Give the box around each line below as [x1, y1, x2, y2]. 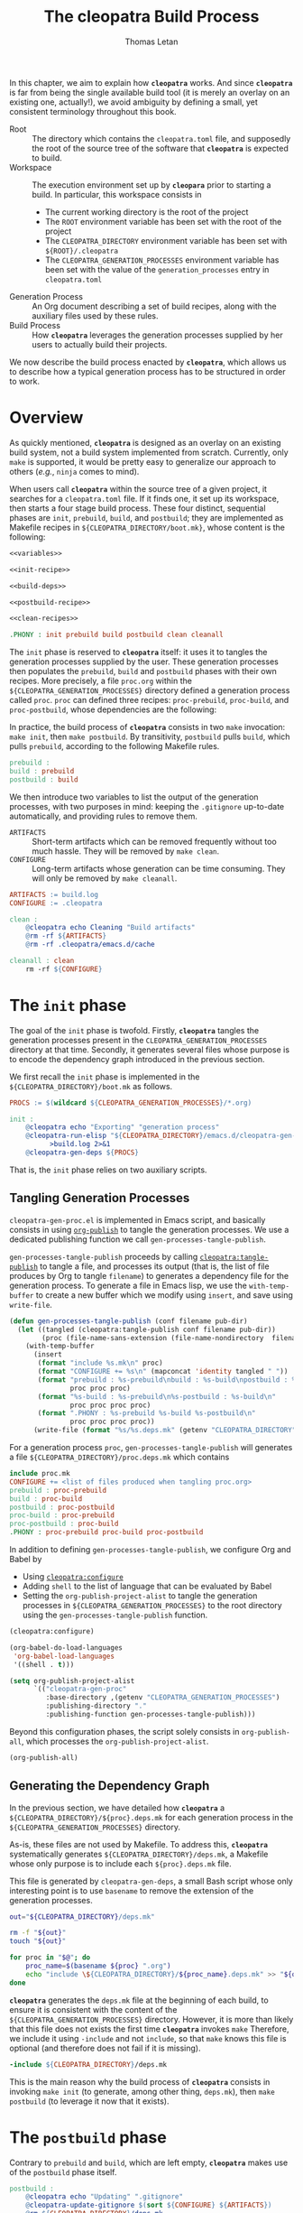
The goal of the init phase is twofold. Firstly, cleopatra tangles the [9, 1024, 260, 1035]
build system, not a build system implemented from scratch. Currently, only [9, 447, 289, 458]
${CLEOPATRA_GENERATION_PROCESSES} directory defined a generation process [9, 685, 290, 696]
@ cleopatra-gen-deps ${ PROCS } [25, 1148, 140, 1157]
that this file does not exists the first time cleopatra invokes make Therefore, [9, 2023, 289, 2034]
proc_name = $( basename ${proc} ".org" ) [25, 1961, 171, 1971]
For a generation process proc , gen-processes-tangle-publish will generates [9, 1442, 293, 1452]
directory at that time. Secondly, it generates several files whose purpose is [9, 1044, 290, 1055]
